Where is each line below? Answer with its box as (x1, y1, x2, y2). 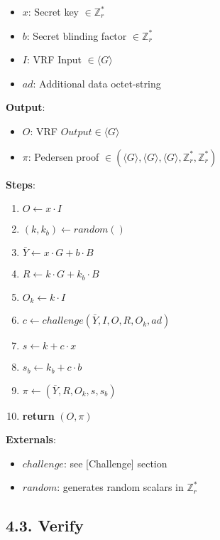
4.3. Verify (6, 514, 84, 536)
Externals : (6, 432, 56, 447)
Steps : (6, 176, 35, 191)
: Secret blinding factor (26, 28, 127, 43)
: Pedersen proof (28, 149, 99, 164)
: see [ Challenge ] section (63, 455, 167, 470)
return (22, 408, 55, 423)
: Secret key (28, 4, 79, 18)
